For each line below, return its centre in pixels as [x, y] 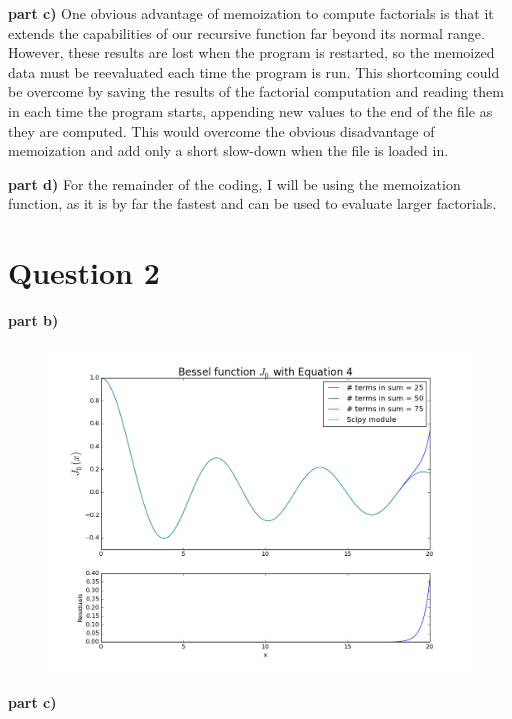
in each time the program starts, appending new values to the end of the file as [250, 110]
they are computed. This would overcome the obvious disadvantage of [221, 130]
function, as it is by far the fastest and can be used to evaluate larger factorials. [252, 203]
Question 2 [84, 272]
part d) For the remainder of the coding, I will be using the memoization [234, 183]
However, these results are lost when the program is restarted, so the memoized [251, 52]
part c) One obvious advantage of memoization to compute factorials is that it [251, 13]
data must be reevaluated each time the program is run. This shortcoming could [254, 71]
